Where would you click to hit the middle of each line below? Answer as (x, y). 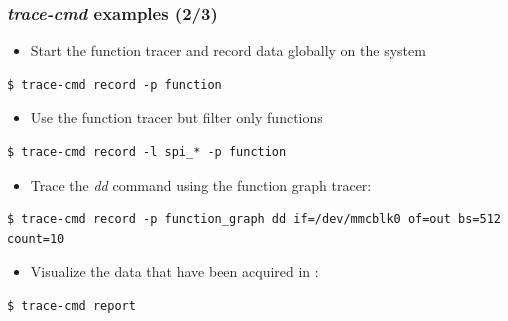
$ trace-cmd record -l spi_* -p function (147, 152)
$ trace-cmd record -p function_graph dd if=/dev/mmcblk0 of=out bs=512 (254, 219)
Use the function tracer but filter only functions (176, 117)
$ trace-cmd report (71, 305)
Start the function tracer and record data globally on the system (228, 50)
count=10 (36, 238)
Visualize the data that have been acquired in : (174, 271)
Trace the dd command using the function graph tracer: (201, 184)
